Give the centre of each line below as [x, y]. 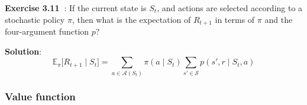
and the [279, 19]
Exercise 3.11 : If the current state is [76, 8]
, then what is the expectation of [131, 19]
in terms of [235, 19]
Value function [40, 96]
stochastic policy [35, 19]
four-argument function [47, 31]
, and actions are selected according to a [230, 8]
